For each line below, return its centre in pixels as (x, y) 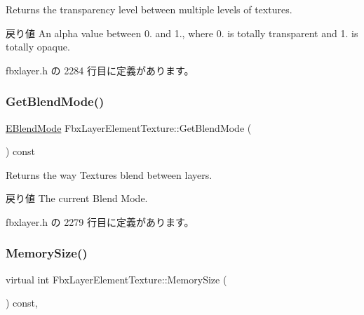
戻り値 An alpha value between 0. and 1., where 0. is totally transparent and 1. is (182, 33)
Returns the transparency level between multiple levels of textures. (149, 9)
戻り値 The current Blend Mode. (77, 198)
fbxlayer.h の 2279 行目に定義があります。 (100, 221)
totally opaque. (38, 47)
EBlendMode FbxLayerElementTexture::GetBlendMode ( (129, 127)
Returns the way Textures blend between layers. (109, 174)
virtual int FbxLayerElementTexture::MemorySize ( (116, 279)
